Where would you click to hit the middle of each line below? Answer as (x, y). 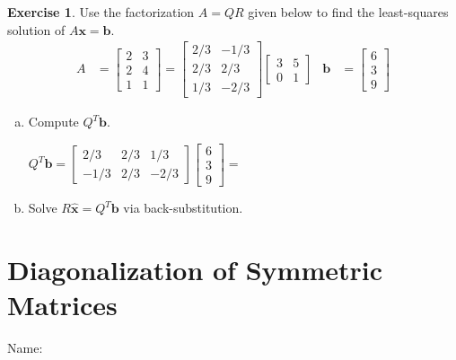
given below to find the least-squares (348, 12)
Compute (53, 122)
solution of (36, 29)
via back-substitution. (183, 207)
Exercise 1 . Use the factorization (101, 12)
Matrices (62, 304)
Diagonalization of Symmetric (195, 269)
